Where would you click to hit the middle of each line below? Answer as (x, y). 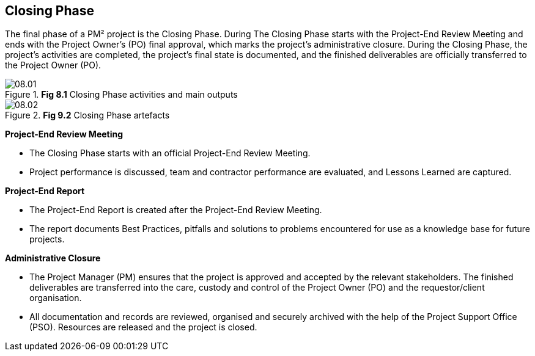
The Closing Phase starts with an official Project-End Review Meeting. (170, 153)
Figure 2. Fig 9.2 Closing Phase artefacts (87, 115)
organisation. (56, 298)
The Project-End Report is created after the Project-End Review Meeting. (176, 210)
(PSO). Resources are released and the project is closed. (143, 327)
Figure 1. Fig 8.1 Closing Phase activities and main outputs (121, 95)
